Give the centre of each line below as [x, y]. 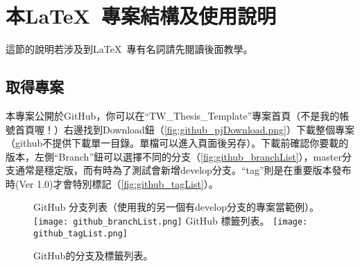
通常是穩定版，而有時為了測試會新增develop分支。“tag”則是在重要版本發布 [183, 170]
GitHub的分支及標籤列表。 [93, 256]
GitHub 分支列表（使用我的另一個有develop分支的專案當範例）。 [176, 207]
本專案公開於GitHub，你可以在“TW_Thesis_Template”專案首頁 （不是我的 [173, 115]
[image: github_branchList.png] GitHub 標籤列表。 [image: [171, 221]
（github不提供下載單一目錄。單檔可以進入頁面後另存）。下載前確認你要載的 [177, 143]
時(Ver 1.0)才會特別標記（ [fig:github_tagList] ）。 [112, 183]
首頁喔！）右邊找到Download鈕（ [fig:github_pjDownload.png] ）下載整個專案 [185, 129]
